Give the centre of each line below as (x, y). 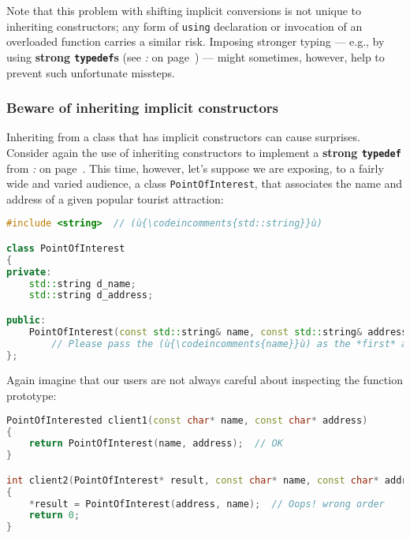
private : (29, 272)
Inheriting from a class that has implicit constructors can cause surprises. (183, 137)
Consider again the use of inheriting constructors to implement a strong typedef (204, 152)
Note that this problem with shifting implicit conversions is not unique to (184, 10)
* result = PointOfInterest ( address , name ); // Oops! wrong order (207, 504)
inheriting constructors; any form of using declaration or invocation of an (184, 26)
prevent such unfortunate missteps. (91, 72)
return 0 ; (54, 516)
